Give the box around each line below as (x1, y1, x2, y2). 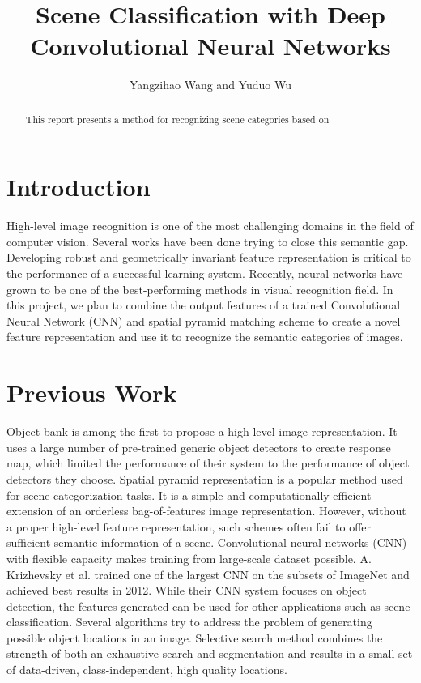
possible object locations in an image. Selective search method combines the (6, 629, 383, 646)
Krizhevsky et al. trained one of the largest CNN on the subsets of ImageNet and (6, 566, 410, 583)
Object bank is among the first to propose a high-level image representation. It (6, 423, 398, 440)
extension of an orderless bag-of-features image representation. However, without (6, 502, 406, 519)
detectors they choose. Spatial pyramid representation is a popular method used (6, 470, 403, 487)
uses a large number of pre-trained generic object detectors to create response (6, 438, 391, 455)
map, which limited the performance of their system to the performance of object (6, 455, 410, 472)
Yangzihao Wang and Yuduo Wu (130, 76, 291, 93)
